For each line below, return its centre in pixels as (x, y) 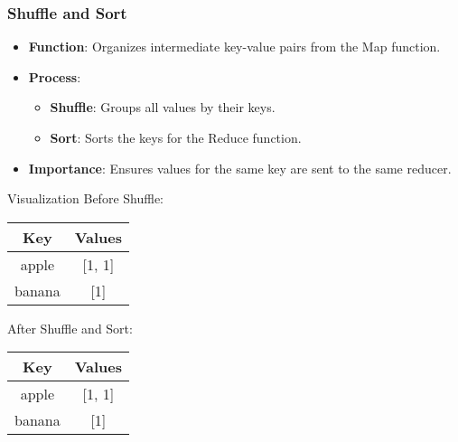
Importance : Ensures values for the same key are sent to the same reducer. (240, 168)
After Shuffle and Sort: (70, 328)
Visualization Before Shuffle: (85, 198)
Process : (55, 76)
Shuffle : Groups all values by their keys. (163, 107)
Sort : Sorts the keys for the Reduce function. (176, 137)
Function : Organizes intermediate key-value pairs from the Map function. (234, 47)
